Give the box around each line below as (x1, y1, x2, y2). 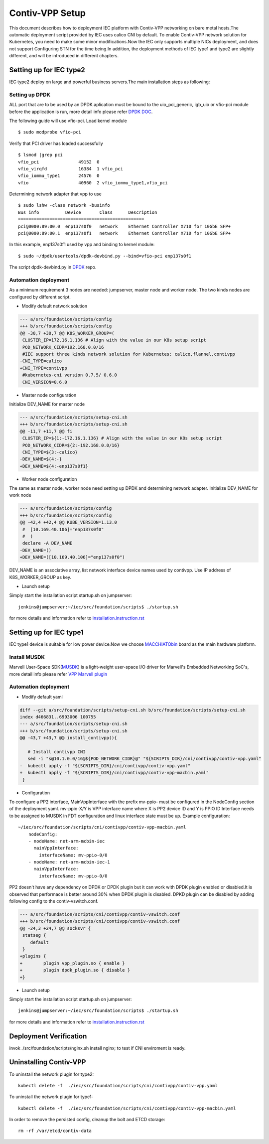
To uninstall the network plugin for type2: (9, 1071, 94, 1077)
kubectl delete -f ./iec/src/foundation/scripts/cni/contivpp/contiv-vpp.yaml (18, 1083, 218, 1088)
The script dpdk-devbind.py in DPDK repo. (9, 264, 97, 270)
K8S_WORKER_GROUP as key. (9, 574, 72, 580)
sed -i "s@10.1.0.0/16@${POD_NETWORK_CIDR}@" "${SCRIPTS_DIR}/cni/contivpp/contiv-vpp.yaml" (27, 756, 262, 762)
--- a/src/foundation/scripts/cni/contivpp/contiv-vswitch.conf (19, 912, 180, 917)
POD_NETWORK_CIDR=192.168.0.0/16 (22, 344, 104, 350)
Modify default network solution (21, 303, 87, 309)
